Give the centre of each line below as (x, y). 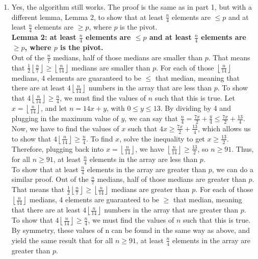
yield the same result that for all (62, 240)
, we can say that (151, 118)
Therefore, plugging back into (58, 148)
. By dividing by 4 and (196, 108)
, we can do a (233, 169)
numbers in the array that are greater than (171, 210)
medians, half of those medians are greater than (172, 179)
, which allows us (224, 128)
